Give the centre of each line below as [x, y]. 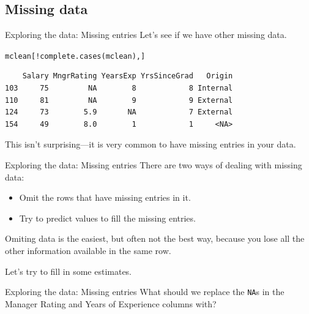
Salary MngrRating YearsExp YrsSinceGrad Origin [128, 76]
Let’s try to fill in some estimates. [69, 271]
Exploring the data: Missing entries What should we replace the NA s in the [145, 292]
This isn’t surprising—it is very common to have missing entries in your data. [151, 144]
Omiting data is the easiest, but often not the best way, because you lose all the [155, 238]
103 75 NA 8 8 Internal [119, 88]
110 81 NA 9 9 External [119, 100]
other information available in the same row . [88, 250]
